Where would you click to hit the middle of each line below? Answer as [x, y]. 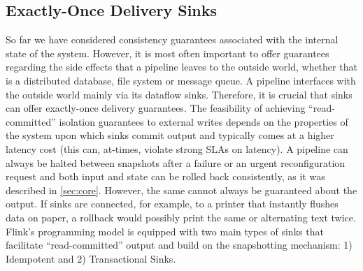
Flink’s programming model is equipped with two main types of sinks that [165, 231]
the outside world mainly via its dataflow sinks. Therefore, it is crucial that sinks [179, 94]
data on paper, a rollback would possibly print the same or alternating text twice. [181, 217]
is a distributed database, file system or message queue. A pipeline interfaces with [181, 80]
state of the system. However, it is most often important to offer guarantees [168, 53]
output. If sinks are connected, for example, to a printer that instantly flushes [172, 204]
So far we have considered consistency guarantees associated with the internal [172, 39]
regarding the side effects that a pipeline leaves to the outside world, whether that [181, 67]
